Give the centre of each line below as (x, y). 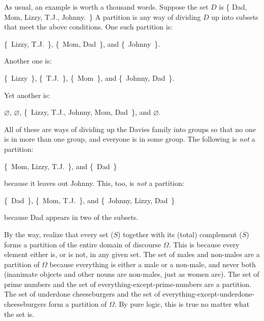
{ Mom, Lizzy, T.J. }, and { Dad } (61, 166)
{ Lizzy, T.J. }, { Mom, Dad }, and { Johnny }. (82, 43)
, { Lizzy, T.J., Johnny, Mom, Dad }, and (85, 112)
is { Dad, (233, 7)
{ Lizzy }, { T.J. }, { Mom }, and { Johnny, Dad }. (89, 77)
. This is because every (204, 244)
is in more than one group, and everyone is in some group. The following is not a (130, 139)
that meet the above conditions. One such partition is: (88, 27)
